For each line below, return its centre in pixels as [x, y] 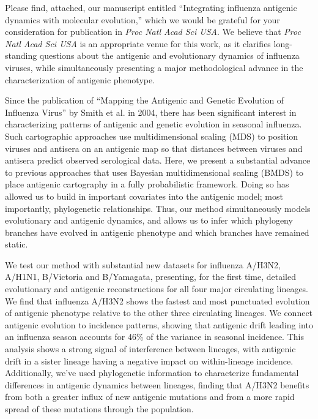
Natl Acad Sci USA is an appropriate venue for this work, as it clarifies [138, 43]
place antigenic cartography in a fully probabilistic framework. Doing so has [147, 184]
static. [17, 244]
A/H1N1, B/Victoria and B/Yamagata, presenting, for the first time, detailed [150, 277]
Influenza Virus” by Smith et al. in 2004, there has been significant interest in [151, 112]
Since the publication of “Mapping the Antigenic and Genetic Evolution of [145, 100]
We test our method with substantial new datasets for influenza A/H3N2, [143, 264]
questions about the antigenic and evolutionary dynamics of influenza [169, 55]
